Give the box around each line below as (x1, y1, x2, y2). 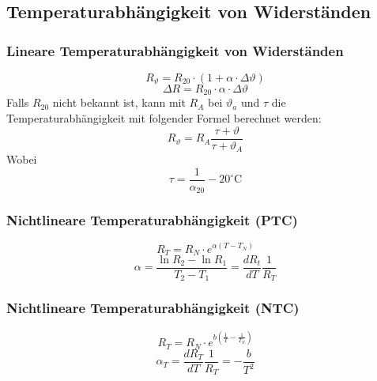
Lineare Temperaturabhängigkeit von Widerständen (6, 40, 344, 60)
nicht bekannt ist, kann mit (52, 94, 186, 111)
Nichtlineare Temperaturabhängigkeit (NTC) (6, 298, 300, 318)
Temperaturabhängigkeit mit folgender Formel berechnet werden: (6, 110, 322, 126)
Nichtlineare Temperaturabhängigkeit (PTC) (6, 210, 298, 230)
